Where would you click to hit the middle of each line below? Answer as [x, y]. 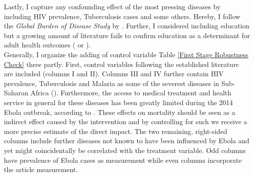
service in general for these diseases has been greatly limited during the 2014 [118, 102]
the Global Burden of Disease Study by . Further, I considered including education [127, 26]
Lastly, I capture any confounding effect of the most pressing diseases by [112, 6]
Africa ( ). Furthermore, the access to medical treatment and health [131, 93]
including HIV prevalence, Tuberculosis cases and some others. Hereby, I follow [122, 16]
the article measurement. [41, 169]
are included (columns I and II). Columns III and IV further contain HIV [114, 74]
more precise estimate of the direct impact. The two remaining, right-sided [116, 131]
